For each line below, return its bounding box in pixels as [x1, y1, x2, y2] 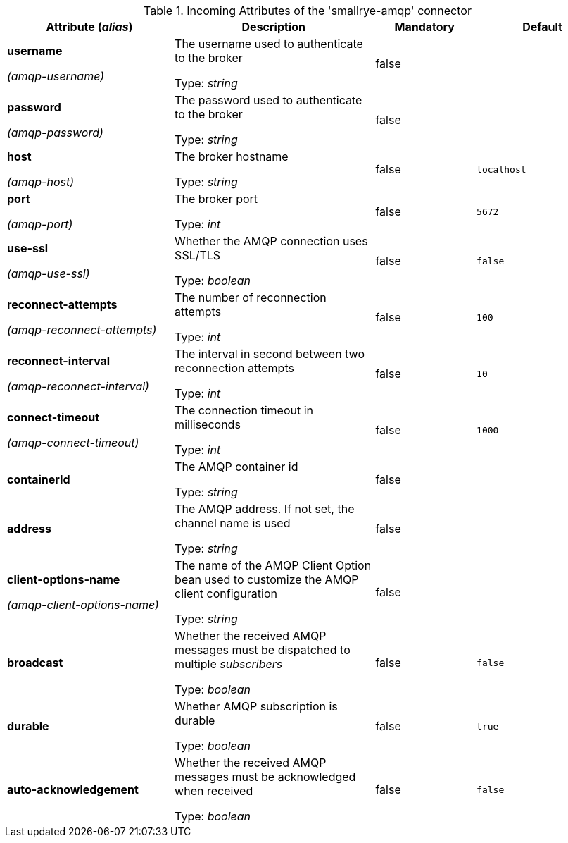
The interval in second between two [175, 347, 365, 361]
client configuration [175, 586, 277, 601]
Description [241, 20, 305, 34]
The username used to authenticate [175, 37, 363, 51]
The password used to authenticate [175, 93, 362, 107]
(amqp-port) [7, 217, 73, 231]
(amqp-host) [7, 175, 75, 189]
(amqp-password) [7, 125, 103, 140]
